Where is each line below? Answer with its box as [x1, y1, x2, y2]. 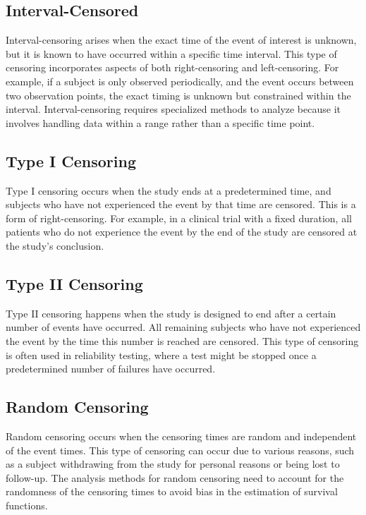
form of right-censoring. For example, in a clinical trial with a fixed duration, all [6, 210, 352, 225]
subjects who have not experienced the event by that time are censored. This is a [6, 197, 356, 212]
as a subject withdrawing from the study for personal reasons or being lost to [6, 456, 340, 471]
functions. [6, 497, 48, 512]
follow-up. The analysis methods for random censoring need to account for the [6, 470, 344, 485]
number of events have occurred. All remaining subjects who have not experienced [6, 320, 361, 334]
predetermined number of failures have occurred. [6, 361, 216, 376]
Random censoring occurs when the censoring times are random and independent [6, 428, 357, 443]
